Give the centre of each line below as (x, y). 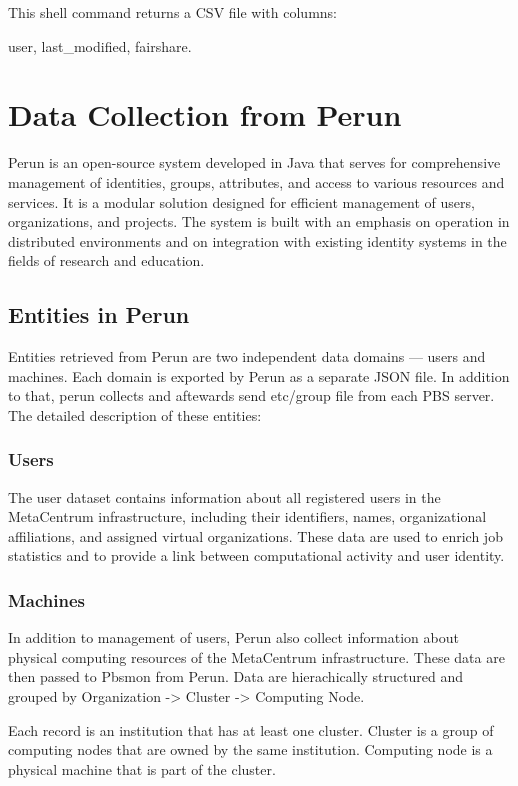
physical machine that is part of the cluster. (142, 768)
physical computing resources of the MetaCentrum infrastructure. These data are (256, 656)
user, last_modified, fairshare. (100, 45)
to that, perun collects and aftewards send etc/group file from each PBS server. (251, 395)
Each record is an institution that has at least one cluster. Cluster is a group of (251, 729)
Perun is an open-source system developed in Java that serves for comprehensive (254, 162)
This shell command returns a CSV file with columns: (172, 12)
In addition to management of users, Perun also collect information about (233, 637)
